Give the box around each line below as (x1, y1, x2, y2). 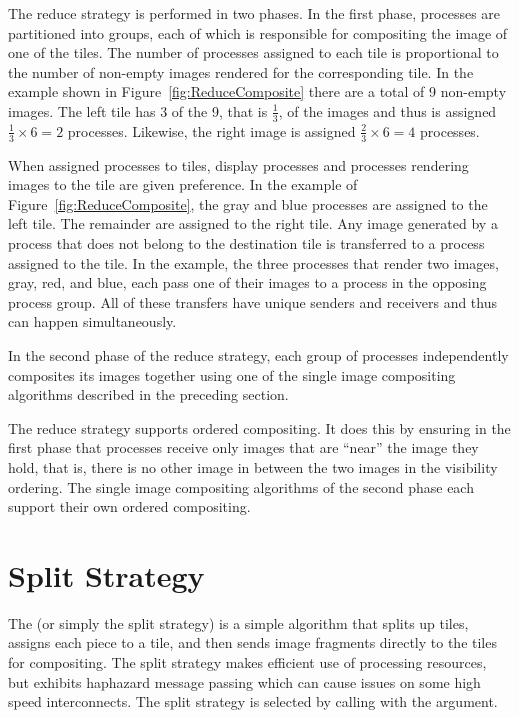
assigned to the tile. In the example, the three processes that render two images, (8, 252, 499, 273)
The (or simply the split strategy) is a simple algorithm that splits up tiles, (8, 612, 469, 633)
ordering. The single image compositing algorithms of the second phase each (8, 476, 474, 497)
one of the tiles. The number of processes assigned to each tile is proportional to (8, 42, 499, 63)
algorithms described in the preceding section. (8, 384, 289, 405)
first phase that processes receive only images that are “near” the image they (8, 437, 479, 458)
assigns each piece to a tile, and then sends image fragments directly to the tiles (8, 632, 497, 653)
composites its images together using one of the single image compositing (8, 364, 456, 385)
